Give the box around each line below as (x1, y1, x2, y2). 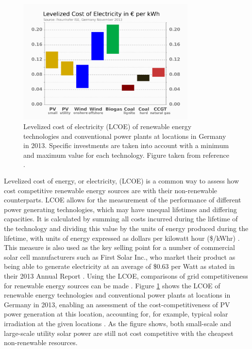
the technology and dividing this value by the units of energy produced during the (4, 223, 249, 233)
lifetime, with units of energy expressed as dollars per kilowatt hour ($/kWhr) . (4, 233, 240, 243)
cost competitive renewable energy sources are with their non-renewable (4, 185, 218, 195)
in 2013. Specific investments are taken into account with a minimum (23, 140, 229, 150)
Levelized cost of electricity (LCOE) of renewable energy (23, 121, 192, 132)
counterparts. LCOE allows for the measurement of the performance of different (4, 195, 241, 205)
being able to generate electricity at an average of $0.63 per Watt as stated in (4, 261, 235, 271)
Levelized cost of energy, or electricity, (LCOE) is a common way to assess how (4, 176, 239, 186)
